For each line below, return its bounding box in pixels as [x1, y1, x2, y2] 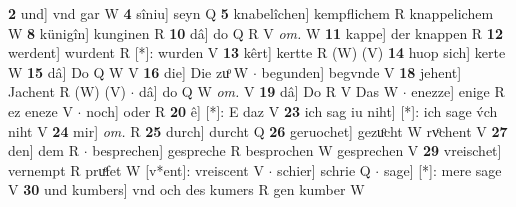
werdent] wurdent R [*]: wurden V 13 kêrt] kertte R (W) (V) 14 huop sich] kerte [8, 42, 506, 63]
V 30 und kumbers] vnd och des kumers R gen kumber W [8, 179, 365, 200]
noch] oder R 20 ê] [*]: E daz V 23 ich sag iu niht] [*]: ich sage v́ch [86, 100, 498, 121]
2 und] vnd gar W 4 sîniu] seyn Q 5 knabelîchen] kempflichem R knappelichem [8, 3, 494, 23]
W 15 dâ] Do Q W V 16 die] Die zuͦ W [8, 61, 249, 82]
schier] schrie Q [277, 159, 371, 180]
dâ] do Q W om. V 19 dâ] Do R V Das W [139, 81, 399, 102]
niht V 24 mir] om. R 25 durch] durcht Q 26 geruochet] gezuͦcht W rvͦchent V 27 [8, 120, 508, 141]
